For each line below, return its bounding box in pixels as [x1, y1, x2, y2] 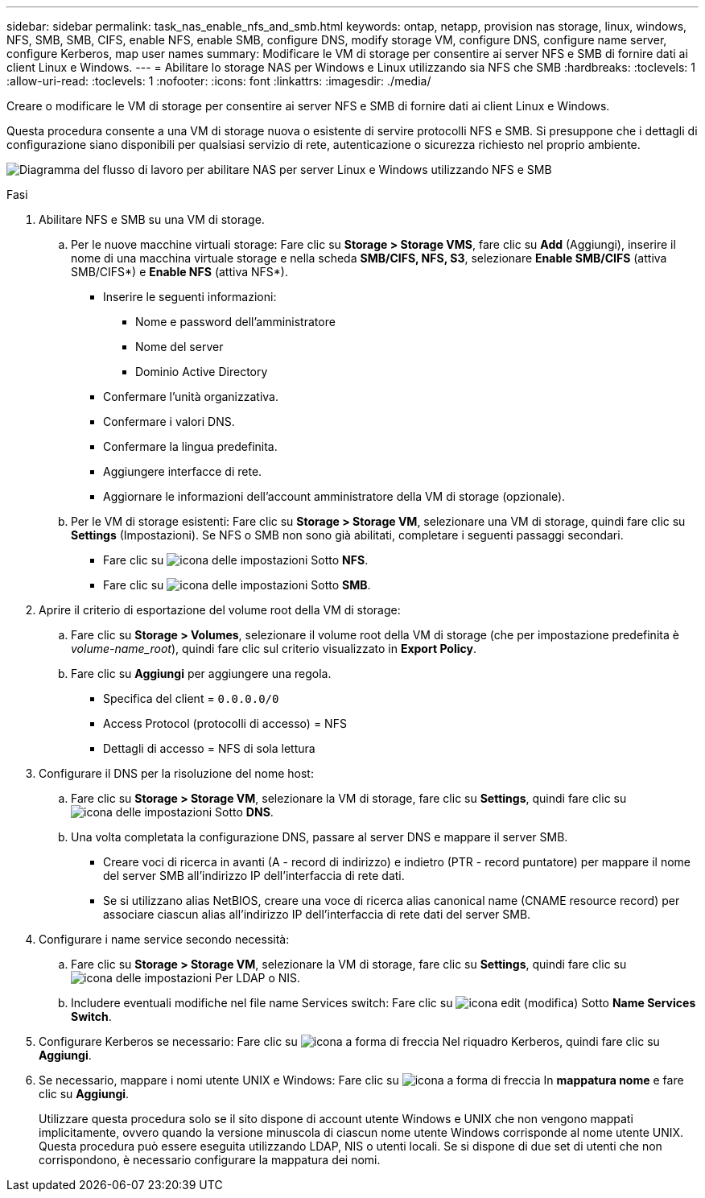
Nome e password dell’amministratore [135, 315, 336, 328]
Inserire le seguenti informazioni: [103, 290, 277, 304]
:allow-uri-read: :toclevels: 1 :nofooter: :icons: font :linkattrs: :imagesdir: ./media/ [6, 74, 431, 88]
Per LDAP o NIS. [215, 971, 301, 985]
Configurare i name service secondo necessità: [39, 932, 290, 946]
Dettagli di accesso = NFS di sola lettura [103, 742, 315, 755]
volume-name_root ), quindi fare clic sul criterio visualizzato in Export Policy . [71, 642, 476, 655]
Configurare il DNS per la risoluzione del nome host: [39, 766, 314, 780]
